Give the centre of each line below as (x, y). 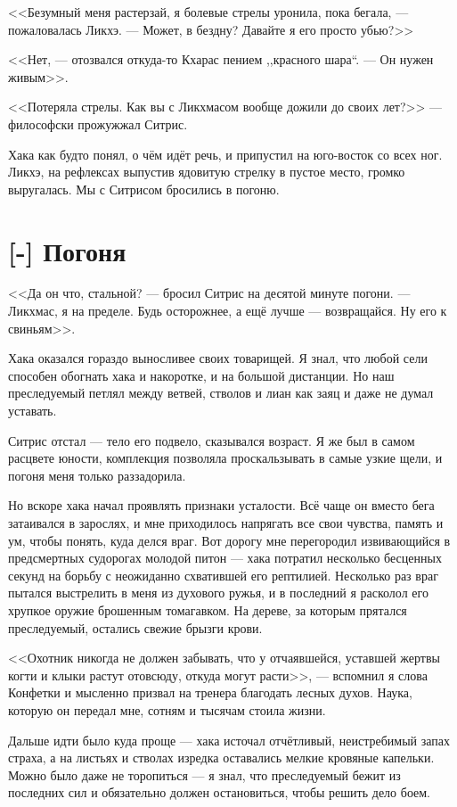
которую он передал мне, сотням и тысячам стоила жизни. (167, 709)
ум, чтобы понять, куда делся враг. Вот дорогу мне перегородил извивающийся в (229, 540)
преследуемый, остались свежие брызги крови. (135, 627)
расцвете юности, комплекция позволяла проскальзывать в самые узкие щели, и (225, 458)
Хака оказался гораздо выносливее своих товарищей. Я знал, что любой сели (218, 358)
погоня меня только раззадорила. (97, 475)
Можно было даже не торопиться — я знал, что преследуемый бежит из (204, 774)
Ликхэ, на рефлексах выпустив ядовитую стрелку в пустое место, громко (207, 172)
